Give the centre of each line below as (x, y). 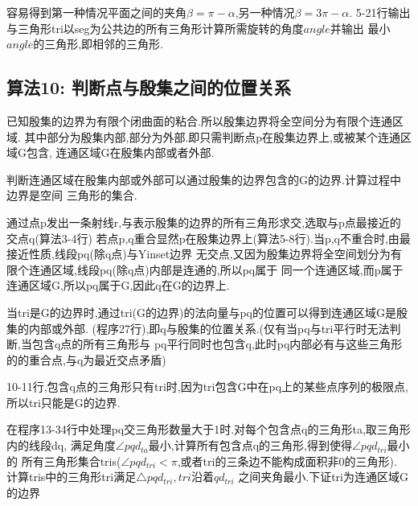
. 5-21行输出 (380, 12)
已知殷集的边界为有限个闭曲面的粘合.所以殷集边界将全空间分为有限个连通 (199, 120)
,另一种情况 (265, 12)
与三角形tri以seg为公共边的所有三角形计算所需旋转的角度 (155, 28)
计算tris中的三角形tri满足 (72, 477)
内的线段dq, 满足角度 (61, 445)
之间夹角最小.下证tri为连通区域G (323, 477)
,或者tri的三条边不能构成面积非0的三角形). (287, 461)
